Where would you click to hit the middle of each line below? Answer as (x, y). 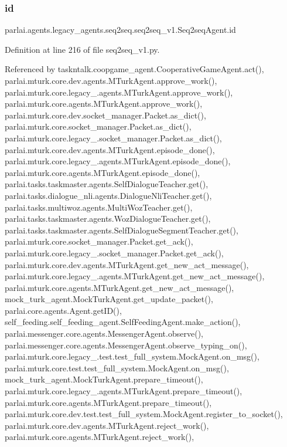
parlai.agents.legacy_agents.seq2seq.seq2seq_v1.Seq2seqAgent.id (120, 30)
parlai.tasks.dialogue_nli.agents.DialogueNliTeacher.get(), (108, 195)
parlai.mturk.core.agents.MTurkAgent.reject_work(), (100, 437)
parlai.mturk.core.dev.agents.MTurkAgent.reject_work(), (107, 425)
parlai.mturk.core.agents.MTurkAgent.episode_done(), (102, 172)
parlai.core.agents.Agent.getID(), (63, 310)
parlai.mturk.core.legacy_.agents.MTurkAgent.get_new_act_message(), (135, 276)
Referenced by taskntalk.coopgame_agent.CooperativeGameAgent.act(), (134, 69)
